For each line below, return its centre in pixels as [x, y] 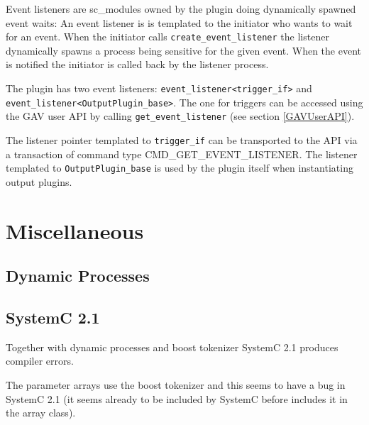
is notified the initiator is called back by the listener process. [137, 64]
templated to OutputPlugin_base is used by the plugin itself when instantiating [180, 168]
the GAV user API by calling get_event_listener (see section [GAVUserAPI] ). [180, 116]
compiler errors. [40, 361]
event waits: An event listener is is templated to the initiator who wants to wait [179, 22]
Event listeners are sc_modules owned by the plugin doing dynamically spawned [181, 9]
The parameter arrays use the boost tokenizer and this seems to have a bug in [176, 385]
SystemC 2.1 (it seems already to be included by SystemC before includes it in [177, 398]
